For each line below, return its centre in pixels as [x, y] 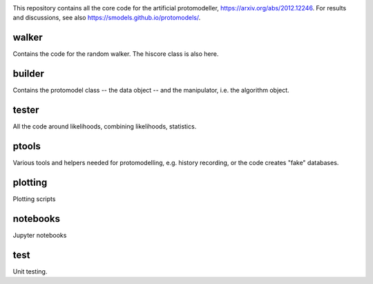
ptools [27, 146]
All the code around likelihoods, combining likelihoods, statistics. [105, 126]
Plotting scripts [34, 199]
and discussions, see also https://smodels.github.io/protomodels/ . [107, 18]
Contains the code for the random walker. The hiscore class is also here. [116, 54]
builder [28, 74]
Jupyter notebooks [40, 235]
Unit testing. [30, 271]
